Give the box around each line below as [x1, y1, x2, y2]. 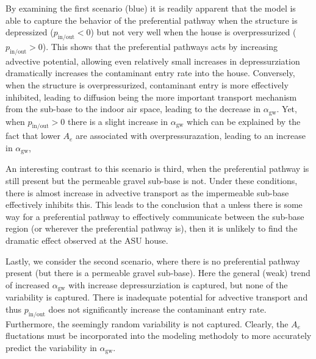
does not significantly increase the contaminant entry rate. [48, 302, 267, 315]
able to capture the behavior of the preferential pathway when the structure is [5, 13, 298, 26]
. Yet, [276, 102, 297, 115]
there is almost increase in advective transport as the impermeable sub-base [5, 186, 289, 199]
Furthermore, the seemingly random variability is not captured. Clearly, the [5, 317, 289, 330]
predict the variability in [5, 341, 97, 354]
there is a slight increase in [67, 115, 168, 127]
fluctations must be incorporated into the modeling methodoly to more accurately [5, 329, 312, 342]
